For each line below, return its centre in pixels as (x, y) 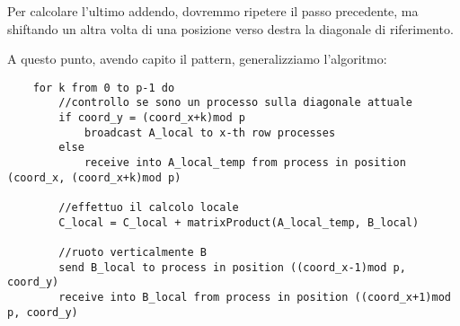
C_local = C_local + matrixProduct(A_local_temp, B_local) (239, 222)
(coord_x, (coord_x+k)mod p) (94, 177)
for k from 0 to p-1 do (104, 88)
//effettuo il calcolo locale (149, 208)
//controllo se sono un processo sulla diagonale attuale (236, 103)
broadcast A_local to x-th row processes (210, 132)
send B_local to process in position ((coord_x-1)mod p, (232, 267)
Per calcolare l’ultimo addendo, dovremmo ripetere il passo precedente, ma (213, 11)
